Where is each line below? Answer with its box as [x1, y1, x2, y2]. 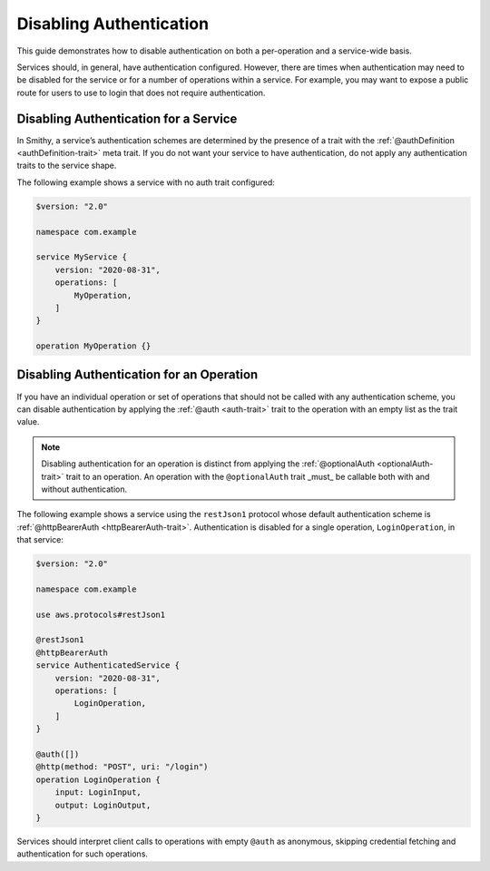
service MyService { [35, 252, 127, 262]
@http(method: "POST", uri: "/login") [35, 762, 209, 772]
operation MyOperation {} [35, 341, 152, 351]
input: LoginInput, [54, 788, 142, 798]
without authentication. [41, 484, 127, 494]
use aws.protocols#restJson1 [35, 609, 166, 620]
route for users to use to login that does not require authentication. [16, 87, 266, 98]
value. [16, 416, 40, 427]
